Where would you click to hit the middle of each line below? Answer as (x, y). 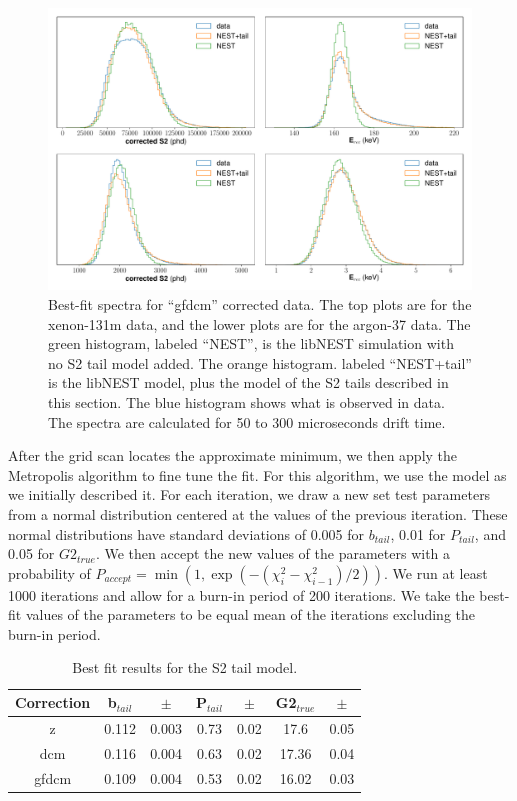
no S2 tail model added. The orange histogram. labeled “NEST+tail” (260, 362)
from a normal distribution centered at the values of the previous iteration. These (258, 513)
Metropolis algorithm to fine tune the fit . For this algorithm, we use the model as (257, 474)
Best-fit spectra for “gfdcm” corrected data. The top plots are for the (260, 303)
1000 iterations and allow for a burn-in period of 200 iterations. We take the (241, 594)
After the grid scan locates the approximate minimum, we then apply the (233, 455)
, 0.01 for (418, 533)
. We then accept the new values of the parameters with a (273, 553)
